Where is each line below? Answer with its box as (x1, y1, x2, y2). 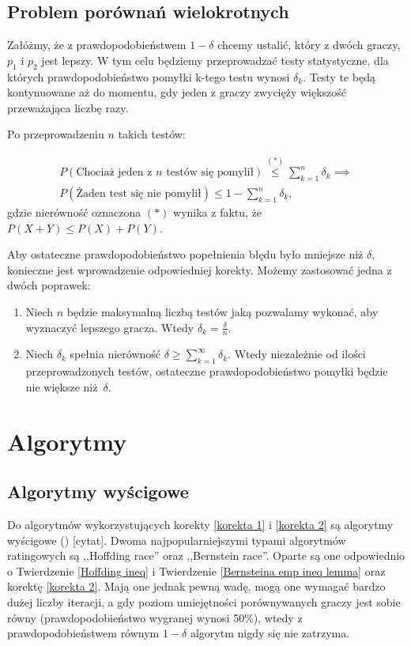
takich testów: (118, 126, 186, 142)
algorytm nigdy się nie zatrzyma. (190, 625, 350, 641)
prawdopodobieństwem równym (7, 625, 160, 641)
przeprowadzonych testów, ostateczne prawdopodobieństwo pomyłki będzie (25, 363, 388, 380)
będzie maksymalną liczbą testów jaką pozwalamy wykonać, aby (66, 304, 379, 320)
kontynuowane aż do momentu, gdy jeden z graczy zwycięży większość (7, 84, 347, 100)
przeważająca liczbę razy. (7, 99, 129, 115)
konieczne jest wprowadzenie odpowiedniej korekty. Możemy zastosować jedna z (7, 261, 392, 278)
